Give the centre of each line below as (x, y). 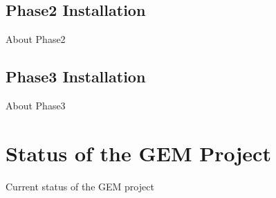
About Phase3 (36, 105)
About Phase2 (36, 39)
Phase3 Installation (76, 76)
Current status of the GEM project (80, 186)
